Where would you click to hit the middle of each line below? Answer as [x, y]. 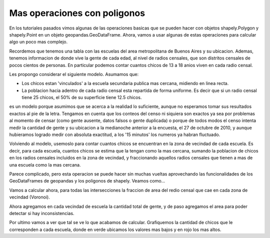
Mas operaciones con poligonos [77, 13]
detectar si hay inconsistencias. [42, 213]
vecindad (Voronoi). [29, 197]
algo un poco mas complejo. [38, 42]
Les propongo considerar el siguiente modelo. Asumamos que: [74, 74]
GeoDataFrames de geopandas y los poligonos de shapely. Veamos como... [87, 181]
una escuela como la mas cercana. [45, 164]
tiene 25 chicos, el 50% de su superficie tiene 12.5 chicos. [82, 97]
